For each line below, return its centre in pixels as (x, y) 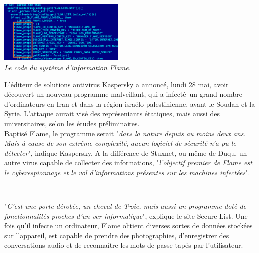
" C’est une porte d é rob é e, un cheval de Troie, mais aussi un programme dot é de (126, 206)
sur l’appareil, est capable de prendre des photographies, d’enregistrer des (117, 235)
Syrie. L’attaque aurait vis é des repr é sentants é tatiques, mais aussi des (112, 114)
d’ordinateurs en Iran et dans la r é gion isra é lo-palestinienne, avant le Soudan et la (130, 104)
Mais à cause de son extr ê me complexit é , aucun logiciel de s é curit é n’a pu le (120, 143)
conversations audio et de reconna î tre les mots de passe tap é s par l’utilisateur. (124, 245)
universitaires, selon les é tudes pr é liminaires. (72, 123)
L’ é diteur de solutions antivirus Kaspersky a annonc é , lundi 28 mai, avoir (117, 84)
